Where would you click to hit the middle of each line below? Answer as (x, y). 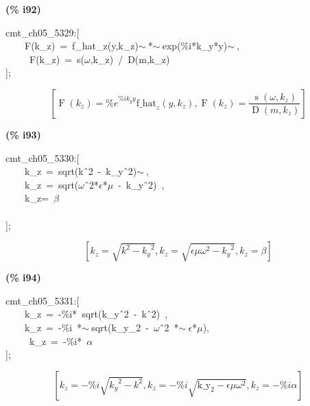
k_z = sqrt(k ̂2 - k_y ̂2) (81, 171)
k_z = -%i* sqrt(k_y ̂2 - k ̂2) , (96, 314)
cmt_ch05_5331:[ (43, 300)
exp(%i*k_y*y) (195, 46)
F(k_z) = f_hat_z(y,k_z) (81, 46)
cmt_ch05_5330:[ (43, 157)
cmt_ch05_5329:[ (43, 32)
